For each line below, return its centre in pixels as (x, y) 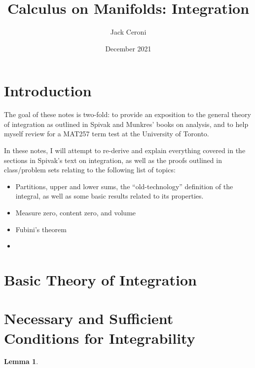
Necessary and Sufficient (89, 318)
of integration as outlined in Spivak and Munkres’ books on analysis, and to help (126, 124)
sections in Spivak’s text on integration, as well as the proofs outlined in (113, 160)
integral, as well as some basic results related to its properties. (109, 196)
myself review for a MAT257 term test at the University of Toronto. (107, 134)
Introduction (48, 91)
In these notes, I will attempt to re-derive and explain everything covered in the (125, 150)
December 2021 (128, 48)
